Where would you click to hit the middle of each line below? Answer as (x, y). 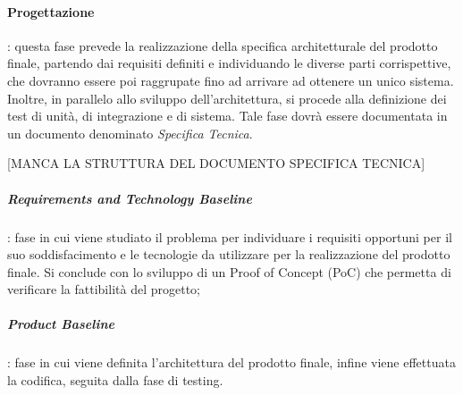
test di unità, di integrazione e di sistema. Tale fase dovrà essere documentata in (227, 116)
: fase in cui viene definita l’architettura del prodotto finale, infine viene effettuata (231, 362)
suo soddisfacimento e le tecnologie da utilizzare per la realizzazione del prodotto (229, 254)
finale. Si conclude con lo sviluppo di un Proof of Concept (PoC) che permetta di (229, 271)
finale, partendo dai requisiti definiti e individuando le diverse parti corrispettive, (229, 63)
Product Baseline (61, 324)
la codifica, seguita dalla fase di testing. (115, 380)
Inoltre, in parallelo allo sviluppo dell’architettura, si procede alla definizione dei (227, 98)
